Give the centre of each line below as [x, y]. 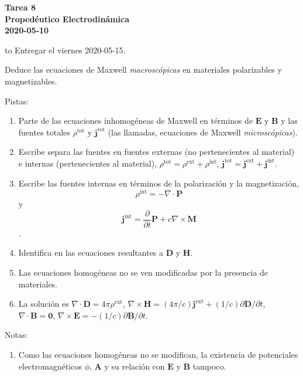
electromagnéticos [50, 366]
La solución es [44, 304]
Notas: [16, 335]
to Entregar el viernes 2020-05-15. [65, 50]
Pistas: [17, 101]
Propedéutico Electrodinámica [67, 18]
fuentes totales [44, 132]
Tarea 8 [20, 7]
